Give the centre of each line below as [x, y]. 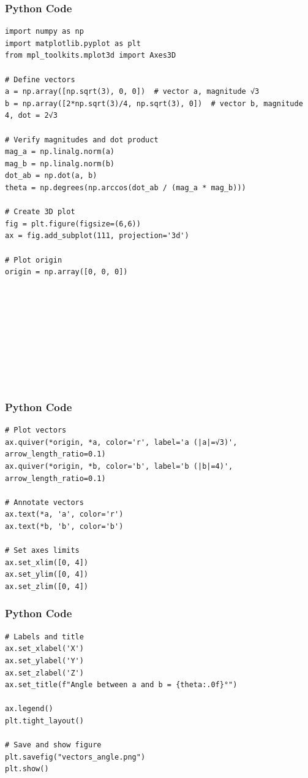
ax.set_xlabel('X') [44, 649]
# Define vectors [40, 79]
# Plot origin [34, 260]
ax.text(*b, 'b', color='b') [64, 526]
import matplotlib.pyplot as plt [73, 43]
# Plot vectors [36, 430]
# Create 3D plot [40, 212]
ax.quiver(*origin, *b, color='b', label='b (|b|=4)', [119, 467]
